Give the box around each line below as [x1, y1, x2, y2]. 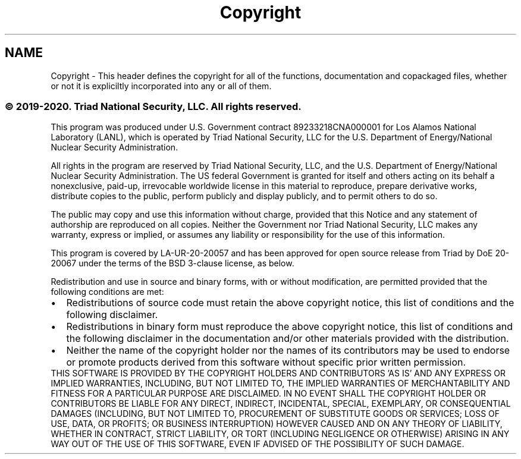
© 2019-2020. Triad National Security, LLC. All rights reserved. [5, 100, 302, 112]
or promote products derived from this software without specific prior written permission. [66, 356, 466, 369]
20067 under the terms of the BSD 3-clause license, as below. [51, 258, 294, 269]
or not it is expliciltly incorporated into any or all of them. [51, 80, 272, 91]
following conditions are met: [51, 287, 164, 297]
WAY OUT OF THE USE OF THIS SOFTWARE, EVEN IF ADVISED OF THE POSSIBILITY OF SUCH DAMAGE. [51, 439, 464, 449]
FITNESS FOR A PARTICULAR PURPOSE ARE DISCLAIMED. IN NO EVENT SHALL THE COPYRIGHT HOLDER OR [51, 388, 486, 399]
